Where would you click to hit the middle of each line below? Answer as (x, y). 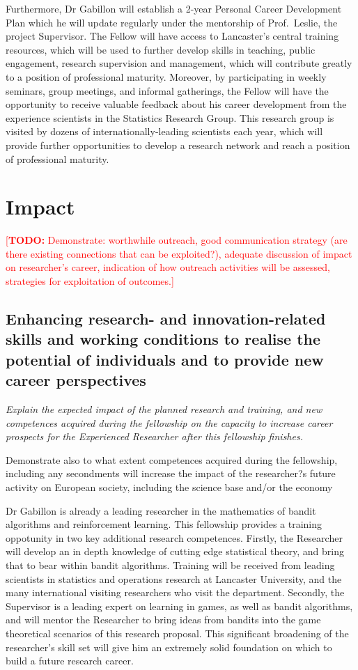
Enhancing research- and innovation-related (166, 319)
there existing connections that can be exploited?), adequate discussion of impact (179, 253)
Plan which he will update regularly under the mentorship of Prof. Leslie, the (172, 22)
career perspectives (76, 380)
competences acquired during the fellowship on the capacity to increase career (169, 422)
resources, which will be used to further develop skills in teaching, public (161, 49)
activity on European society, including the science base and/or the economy (169, 486)
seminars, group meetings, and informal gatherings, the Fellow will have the (167, 90)
